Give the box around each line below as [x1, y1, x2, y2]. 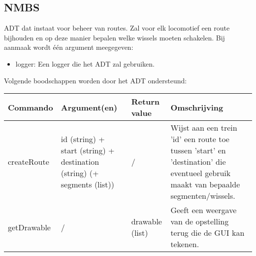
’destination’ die [170, 156, 226, 168]
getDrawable [8, 221, 51, 233]
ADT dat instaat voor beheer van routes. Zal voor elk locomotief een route [4, 23, 230, 33]
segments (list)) [61, 179, 114, 190]
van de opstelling [170, 216, 229, 227]
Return [131, 96, 160, 108]
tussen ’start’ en [170, 145, 226, 156]
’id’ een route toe [170, 133, 229, 145]
